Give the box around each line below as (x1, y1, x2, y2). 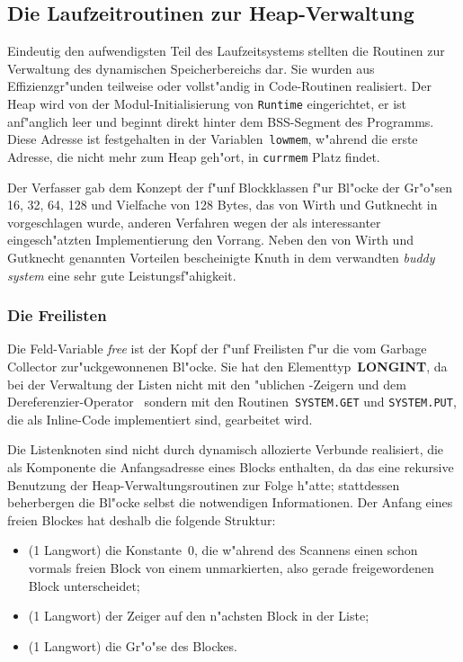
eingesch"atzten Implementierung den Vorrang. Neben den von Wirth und (7, 230, 414, 249)
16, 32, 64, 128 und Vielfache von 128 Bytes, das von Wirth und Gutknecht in (7, 195, 438, 214)
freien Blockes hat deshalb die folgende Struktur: (7, 510, 276, 529)
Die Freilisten (7, 304, 107, 327)
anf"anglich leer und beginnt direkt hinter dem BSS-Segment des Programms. (7, 112, 434, 130)
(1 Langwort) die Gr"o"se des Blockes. (28, 636, 237, 655)
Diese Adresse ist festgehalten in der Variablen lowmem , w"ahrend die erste (7, 130, 418, 148)
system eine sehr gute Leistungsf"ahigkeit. (7, 265, 236, 284)
